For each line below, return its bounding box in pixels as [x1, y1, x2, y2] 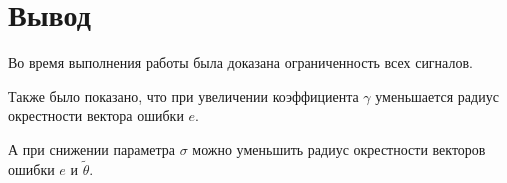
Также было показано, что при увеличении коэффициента [8, 85, 359, 106]
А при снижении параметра [8, 138, 175, 159]
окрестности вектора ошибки [8, 105, 184, 126]
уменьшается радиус [375, 85, 499, 106]
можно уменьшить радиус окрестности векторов [192, 138, 486, 159]
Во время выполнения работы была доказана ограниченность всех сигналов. [8, 52, 473, 73]
